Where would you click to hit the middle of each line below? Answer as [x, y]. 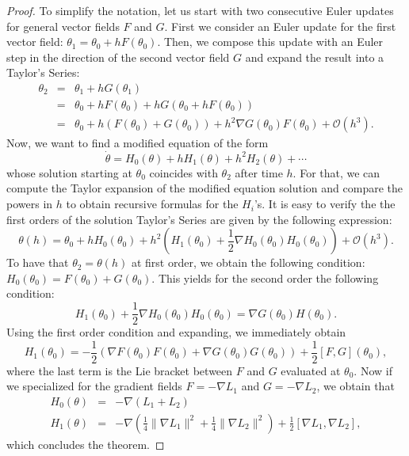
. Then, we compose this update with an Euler [270, 42]
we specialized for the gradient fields [94, 386]
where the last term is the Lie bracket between [120, 370]
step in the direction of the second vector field [118, 57]
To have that [38, 262]
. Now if [373, 370]
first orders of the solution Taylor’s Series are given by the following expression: [199, 219]
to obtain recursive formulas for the [152, 204]
